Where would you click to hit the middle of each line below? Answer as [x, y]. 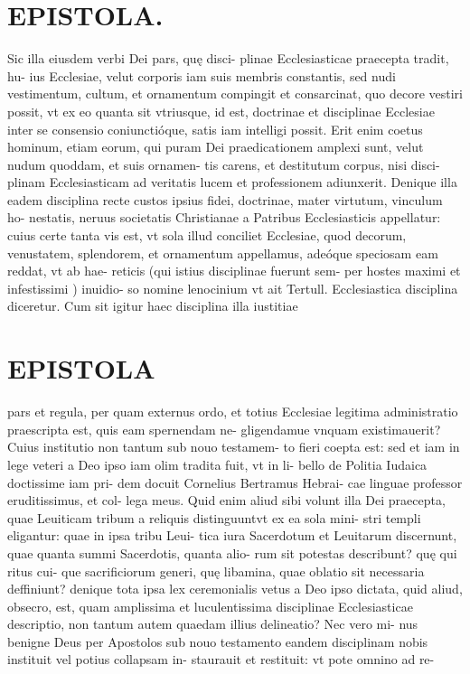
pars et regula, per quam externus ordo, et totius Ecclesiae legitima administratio [233, 412]
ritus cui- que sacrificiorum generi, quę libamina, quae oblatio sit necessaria [216, 571]
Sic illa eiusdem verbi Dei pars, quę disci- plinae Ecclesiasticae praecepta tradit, [228, 58]
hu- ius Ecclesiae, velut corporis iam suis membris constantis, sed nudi [202, 75]
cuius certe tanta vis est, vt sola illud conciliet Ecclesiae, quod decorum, [207, 235]
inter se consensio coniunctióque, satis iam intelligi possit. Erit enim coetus [215, 129]
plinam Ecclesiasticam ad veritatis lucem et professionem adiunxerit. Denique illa [232, 182]
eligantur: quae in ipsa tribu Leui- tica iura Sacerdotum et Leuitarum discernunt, [232, 535]
